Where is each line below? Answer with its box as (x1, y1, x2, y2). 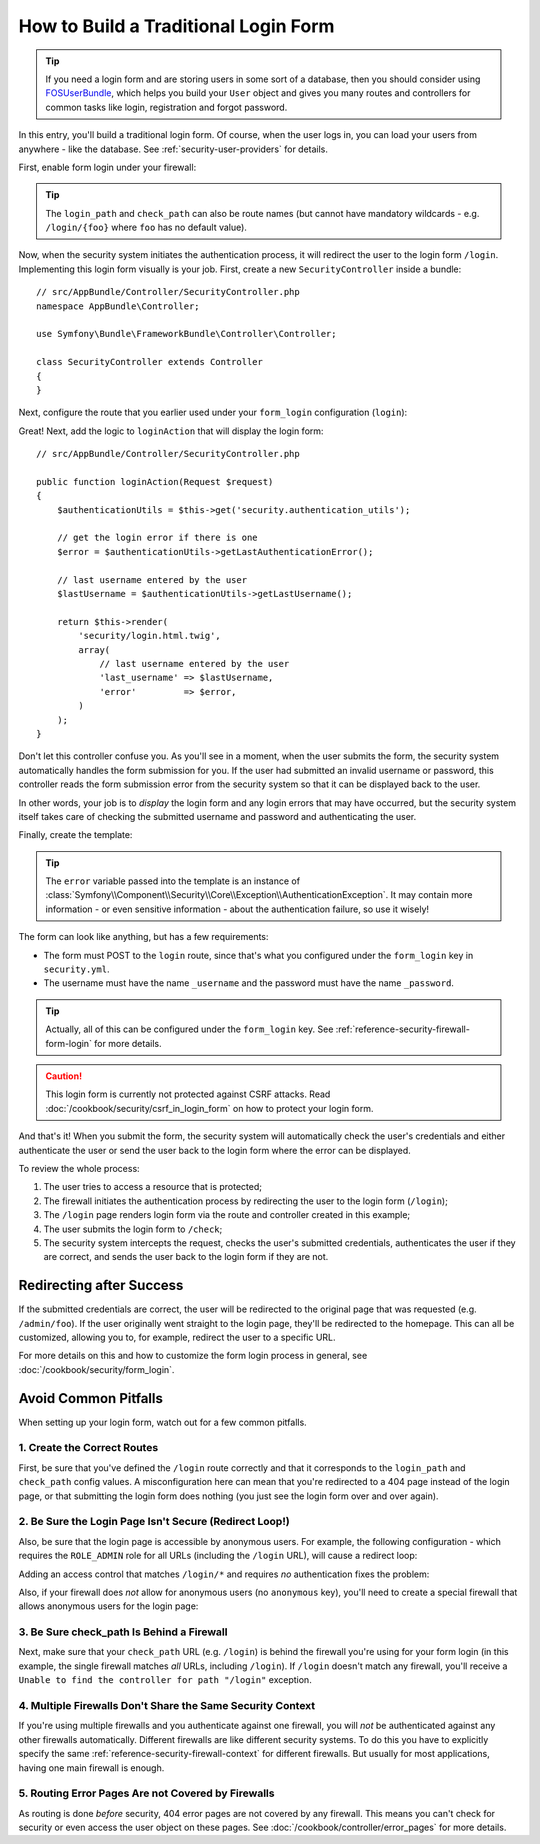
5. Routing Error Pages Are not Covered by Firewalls (18, 1786, 275, 1800)
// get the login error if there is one (56, 532, 259, 544)
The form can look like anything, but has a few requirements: (18, 931, 269, 943)
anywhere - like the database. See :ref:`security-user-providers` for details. (18, 143, 329, 155)
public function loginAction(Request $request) (36, 476, 274, 487)
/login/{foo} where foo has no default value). (45, 221, 247, 234)
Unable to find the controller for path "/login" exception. (18, 1674, 312, 1686)
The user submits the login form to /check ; (43, 1223, 223, 1235)
